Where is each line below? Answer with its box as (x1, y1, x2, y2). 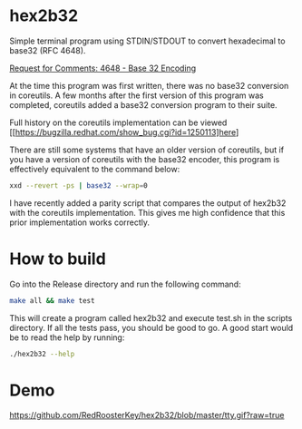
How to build (9, 249, 106, 268)
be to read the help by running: (9, 332, 125, 343)
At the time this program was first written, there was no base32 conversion (9, 80, 289, 91)
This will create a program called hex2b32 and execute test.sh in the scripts (9, 312, 293, 323)
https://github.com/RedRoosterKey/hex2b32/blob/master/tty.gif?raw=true (9, 410, 285, 421)
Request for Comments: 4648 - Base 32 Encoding (9, 63, 197, 73)
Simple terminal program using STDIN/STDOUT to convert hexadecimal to (9, 35, 286, 46)
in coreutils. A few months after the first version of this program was (9, 90, 265, 101)
